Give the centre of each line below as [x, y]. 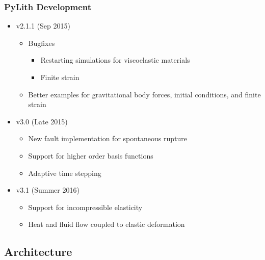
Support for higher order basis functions [91, 155]
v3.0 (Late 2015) [42, 121]
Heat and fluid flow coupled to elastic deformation [107, 224]
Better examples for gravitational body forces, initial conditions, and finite [144, 94]
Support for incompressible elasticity [85, 207]
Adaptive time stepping [65, 173]
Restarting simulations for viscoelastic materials [115, 60]
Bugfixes [42, 43]
